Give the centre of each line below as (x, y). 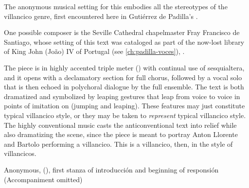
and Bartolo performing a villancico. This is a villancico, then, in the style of (118, 144)
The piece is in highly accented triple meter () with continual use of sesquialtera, (124, 67)
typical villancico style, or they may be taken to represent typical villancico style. (125, 115)
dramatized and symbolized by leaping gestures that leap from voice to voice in (122, 96)
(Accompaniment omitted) (43, 179)
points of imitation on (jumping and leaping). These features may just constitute (124, 106)
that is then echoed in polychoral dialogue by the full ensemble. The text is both (124, 87)
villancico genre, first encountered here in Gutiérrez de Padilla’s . (101, 16)
